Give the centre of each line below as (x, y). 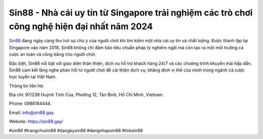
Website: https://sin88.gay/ (36, 122)
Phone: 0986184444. (30, 104)
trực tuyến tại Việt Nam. (33, 77)
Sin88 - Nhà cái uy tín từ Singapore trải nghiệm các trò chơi (131, 13)
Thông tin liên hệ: (27, 86)
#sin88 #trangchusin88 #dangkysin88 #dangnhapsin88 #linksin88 (76, 130)
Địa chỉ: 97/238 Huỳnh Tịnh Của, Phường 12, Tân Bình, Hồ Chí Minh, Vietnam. (86, 95)
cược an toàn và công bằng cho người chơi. (53, 54)
